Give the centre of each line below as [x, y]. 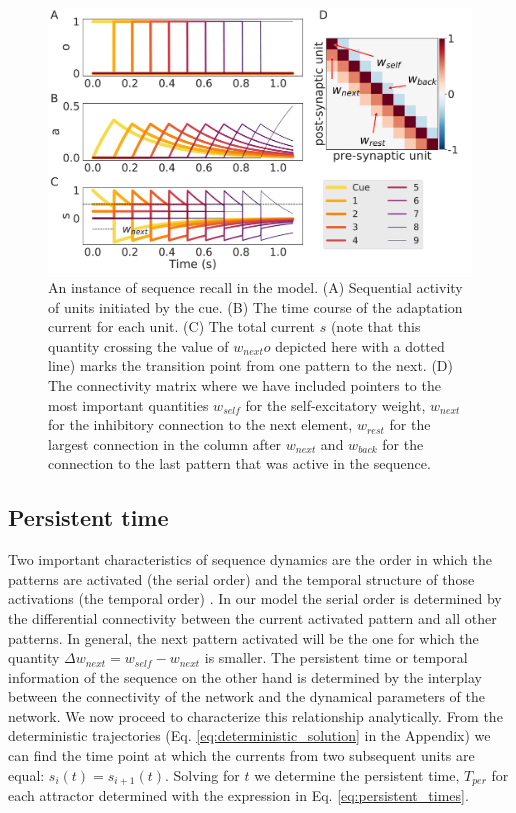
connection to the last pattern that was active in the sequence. [239, 463]
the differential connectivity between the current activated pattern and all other [252, 617]
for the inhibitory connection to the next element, [200, 424]
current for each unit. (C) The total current [181, 326]
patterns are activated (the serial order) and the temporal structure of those [241, 578]
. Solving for [202, 774]
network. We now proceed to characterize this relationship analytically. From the [255, 715]
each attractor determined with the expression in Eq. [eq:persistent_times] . [238, 795]
